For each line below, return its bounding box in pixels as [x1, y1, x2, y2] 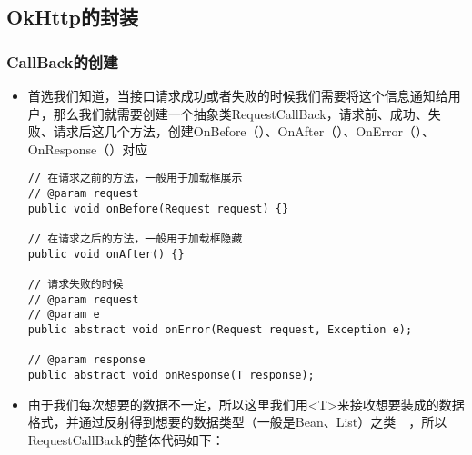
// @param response [27, 353, 146, 367]
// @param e [27, 308, 100, 321]
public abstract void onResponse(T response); [27, 368, 315, 381]
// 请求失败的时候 [27, 277, 124, 291]
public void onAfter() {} [27, 247, 185, 261]
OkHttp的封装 [6, 3, 138, 31]
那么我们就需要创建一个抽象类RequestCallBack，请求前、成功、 [53, 104, 428, 123]
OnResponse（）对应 [27, 139, 148, 158]
